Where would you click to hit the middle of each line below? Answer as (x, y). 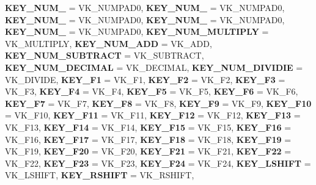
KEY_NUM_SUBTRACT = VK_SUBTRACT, (105, 55)
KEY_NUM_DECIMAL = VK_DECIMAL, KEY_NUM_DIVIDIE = (154, 67)
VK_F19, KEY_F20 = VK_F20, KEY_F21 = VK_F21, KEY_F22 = (148, 151)
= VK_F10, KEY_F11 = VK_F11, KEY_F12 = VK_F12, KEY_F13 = (153, 115)
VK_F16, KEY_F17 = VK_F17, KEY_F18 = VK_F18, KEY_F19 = (148, 139)
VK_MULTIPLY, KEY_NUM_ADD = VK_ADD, (108, 43)
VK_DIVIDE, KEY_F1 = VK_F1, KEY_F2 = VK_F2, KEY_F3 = (145, 79)
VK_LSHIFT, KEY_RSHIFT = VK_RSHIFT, (100, 175)
